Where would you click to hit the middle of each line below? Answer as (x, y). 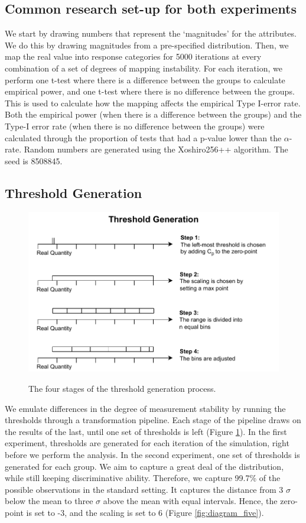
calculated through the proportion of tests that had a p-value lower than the (143, 137)
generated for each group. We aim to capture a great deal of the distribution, (144, 466)
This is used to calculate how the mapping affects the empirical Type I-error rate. (153, 103)
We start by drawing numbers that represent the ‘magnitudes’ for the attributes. (151, 33)
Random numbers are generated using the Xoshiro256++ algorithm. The (156, 149)
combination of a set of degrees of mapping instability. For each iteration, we (144, 68)
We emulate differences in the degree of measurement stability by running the (145, 408)
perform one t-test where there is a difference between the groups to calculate (145, 79)
